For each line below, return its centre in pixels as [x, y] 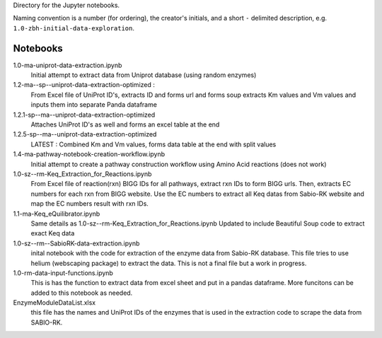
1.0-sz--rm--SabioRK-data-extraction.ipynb [76, 243]
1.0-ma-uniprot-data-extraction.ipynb [68, 65]
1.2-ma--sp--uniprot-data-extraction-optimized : [84, 85]
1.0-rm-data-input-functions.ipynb [63, 273]
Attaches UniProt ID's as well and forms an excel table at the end [125, 124]
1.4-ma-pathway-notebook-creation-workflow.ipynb [89, 154]
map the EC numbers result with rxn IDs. [89, 204]
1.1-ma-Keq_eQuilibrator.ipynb [57, 214]
